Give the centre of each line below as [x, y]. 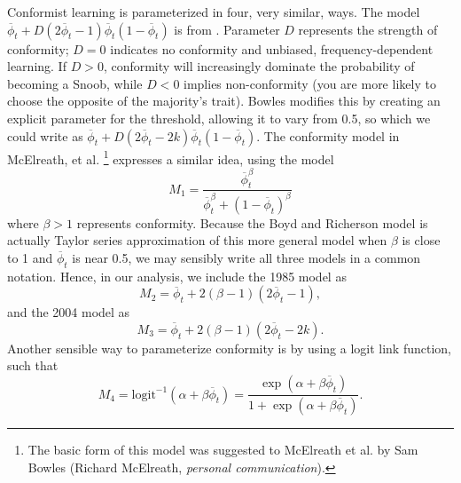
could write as [45, 135]
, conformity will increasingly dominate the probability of [259, 66]
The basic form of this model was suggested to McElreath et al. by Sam [223, 449]
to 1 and [30, 257]
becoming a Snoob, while [75, 83]
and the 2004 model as [69, 312]
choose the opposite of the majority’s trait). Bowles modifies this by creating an [224, 101]
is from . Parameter [227, 29]
